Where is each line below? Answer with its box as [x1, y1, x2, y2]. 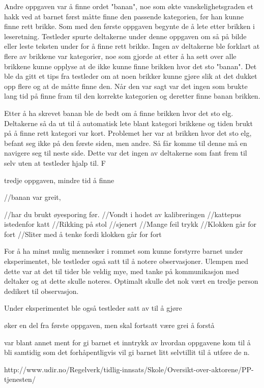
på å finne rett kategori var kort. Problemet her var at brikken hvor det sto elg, [4, 128, 252, 138]
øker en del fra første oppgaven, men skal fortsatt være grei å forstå [4, 320, 215, 331]
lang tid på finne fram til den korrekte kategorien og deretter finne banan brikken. [4, 91, 260, 101]
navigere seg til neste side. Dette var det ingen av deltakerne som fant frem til [4, 147, 247, 158]
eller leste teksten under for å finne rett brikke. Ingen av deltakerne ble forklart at [4, 41, 260, 51]
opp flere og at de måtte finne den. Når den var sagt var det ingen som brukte [4, 80, 248, 91]
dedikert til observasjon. [4, 285, 79, 296]
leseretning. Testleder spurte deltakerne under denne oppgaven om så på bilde [4, 31, 247, 41]
